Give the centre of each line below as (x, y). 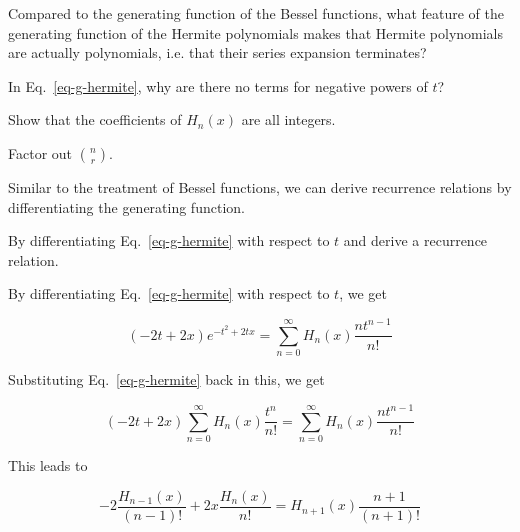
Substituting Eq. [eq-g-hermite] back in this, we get (166, 379)
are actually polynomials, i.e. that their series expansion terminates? (217, 52)
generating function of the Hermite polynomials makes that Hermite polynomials (256, 32)
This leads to (48, 465)
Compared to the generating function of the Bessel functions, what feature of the (256, 13)
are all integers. (288, 119)
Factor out (40, 152)
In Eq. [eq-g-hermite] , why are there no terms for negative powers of (218, 85)
